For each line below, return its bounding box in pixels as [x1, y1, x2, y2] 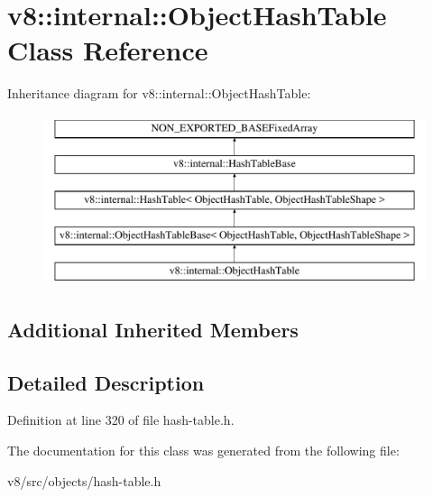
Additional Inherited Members [7, 315, 299, 343]
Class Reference [7, 32, 208, 69]
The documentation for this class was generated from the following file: [7, 441, 400, 460]
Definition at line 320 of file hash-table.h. [7, 410, 235, 429]
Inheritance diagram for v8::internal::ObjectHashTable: [7, 84, 311, 103]
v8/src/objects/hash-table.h [7, 471, 161, 490]
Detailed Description [7, 368, 205, 396]
